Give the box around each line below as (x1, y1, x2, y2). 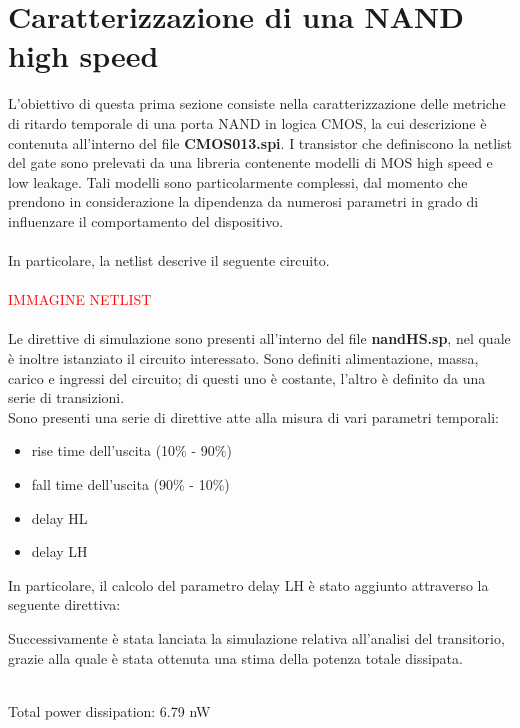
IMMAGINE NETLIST (8, 289, 152, 310)
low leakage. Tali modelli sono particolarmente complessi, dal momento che (8, 171, 468, 192)
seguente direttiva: (8, 594, 121, 615)
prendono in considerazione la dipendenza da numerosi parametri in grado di (8, 191, 479, 212)
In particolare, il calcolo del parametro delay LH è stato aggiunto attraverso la (8, 574, 489, 595)
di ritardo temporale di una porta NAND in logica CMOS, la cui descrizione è (8, 112, 487, 133)
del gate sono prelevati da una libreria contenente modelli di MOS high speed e (8, 152, 493, 173)
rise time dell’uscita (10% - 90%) (31, 440, 232, 461)
